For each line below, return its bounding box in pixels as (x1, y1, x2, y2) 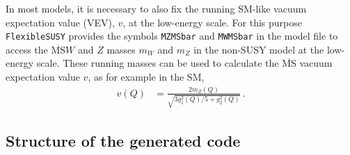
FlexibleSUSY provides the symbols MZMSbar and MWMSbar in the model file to (6, 28, 338, 43)
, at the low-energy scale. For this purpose (122, 15, 302, 29)
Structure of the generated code (6, 130, 241, 152)
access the (6, 42, 48, 56)
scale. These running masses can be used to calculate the (36, 56, 279, 70)
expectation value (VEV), (6, 15, 115, 29)
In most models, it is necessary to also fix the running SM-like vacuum (6, 1, 307, 15)
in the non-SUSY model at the (193, 42, 324, 56)
